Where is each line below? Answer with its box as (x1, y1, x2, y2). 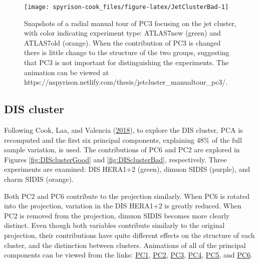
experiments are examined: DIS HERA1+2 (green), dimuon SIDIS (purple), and (4, 164, 250, 174)
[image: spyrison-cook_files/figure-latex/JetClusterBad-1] (24, 4, 229, 11)
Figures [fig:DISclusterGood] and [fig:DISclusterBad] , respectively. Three (4, 154, 227, 164)
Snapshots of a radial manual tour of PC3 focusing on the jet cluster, (24, 18, 236, 28)
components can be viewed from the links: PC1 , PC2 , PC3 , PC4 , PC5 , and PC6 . (4, 249, 252, 260)
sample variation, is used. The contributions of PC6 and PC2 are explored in (4, 144, 240, 155)
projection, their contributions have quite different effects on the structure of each (4, 229, 255, 240)
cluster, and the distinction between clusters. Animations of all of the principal (4, 239, 246, 250)
